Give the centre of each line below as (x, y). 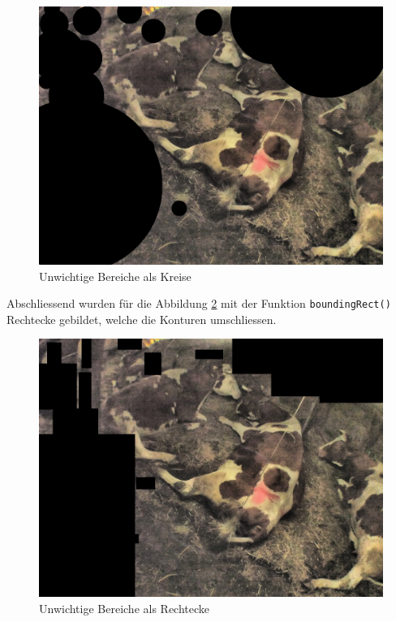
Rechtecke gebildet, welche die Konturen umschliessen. (142, 319)
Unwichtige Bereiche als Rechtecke (125, 609)
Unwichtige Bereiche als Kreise (115, 276)
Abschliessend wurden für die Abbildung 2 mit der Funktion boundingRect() (199, 303)
